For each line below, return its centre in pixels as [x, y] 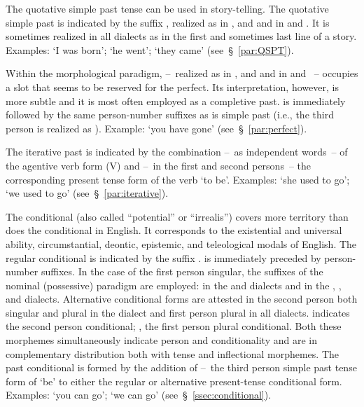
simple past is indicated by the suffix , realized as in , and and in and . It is [168, 22]
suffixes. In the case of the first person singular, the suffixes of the [182, 271]
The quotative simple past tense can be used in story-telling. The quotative [167, 8]
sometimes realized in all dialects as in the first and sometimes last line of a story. [181, 36]
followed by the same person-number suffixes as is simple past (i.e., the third [170, 115]
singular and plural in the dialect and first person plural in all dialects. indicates [178, 312]
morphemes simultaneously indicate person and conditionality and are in [161, 340]
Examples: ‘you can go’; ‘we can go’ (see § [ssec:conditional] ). [139, 395]
